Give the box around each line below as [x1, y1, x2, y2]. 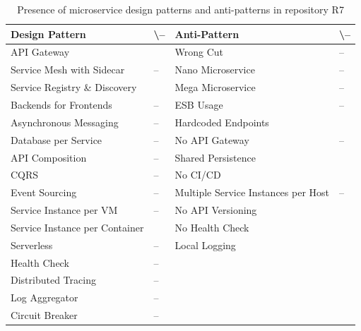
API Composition [11, 150, 87, 164]
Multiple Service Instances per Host [174, 185, 330, 200]
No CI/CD [174, 167, 221, 182]
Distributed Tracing [11, 272, 96, 287]
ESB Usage [174, 97, 223, 112]
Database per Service [11, 132, 102, 147]
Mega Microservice [174, 80, 256, 95]
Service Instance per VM [11, 203, 118, 217]
